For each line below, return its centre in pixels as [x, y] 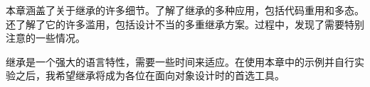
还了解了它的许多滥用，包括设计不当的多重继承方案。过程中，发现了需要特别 [185, 24]
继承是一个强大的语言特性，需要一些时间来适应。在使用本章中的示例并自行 [180, 61]
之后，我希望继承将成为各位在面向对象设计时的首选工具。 [150, 75]
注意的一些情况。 [46, 38]
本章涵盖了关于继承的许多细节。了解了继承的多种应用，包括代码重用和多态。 [185, 10]
